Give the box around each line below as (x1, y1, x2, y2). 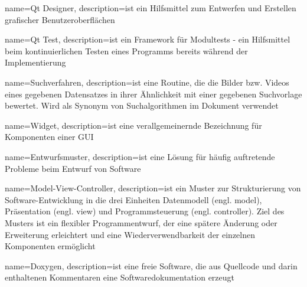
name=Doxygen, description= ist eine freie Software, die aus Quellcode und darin (5, 259, 298, 272)
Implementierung (5, 56, 66, 69)
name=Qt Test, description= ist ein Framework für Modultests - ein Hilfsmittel (5, 33, 290, 45)
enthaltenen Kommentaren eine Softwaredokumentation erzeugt (5, 271, 235, 283)
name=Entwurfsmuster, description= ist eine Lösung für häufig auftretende (5, 150, 275, 162)
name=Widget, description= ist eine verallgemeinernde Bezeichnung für (5, 119, 262, 131)
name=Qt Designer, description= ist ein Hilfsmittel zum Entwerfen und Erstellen (5, 2, 296, 14)
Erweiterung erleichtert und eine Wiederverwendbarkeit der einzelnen (5, 228, 256, 240)
